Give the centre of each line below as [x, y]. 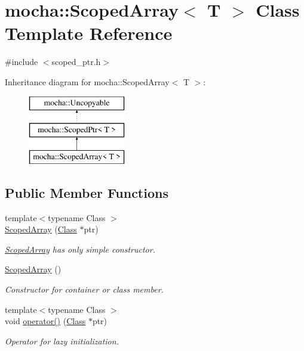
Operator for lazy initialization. [62, 341]
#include [22, 62]
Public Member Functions [87, 192]
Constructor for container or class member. [84, 289]
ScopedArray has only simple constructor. [80, 249]
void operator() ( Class [45, 321]
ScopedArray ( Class [41, 229]
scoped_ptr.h [76, 62]
